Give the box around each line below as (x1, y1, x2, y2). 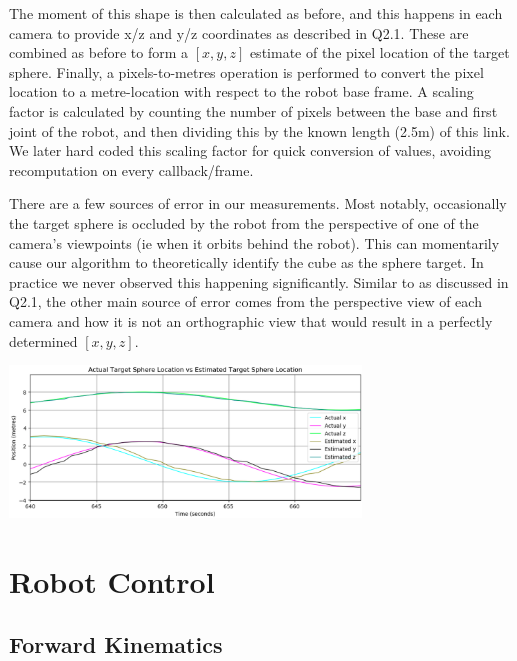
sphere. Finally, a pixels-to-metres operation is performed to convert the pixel (9, 61, 484, 82)
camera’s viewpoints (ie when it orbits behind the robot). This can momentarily (9, 232, 500, 253)
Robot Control (9, 560, 215, 601)
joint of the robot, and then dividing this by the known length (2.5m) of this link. (9, 120, 510, 141)
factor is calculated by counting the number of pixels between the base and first (9, 100, 498, 121)
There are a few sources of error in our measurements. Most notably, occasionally (9, 193, 507, 214)
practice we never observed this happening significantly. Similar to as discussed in (9, 271, 509, 292)
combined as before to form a (9, 42, 189, 63)
